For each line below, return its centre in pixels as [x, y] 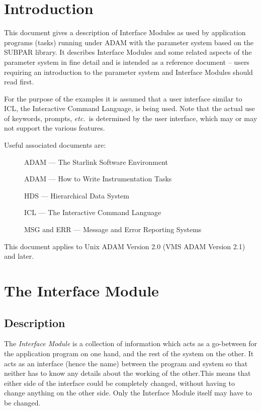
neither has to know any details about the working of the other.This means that [127, 373]
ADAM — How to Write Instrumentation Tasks [98, 179]
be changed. [22, 402]
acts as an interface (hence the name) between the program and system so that [126, 363]
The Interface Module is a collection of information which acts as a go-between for [131, 343]
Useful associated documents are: [55, 145]
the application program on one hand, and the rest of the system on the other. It [129, 353]
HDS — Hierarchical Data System [77, 195]
